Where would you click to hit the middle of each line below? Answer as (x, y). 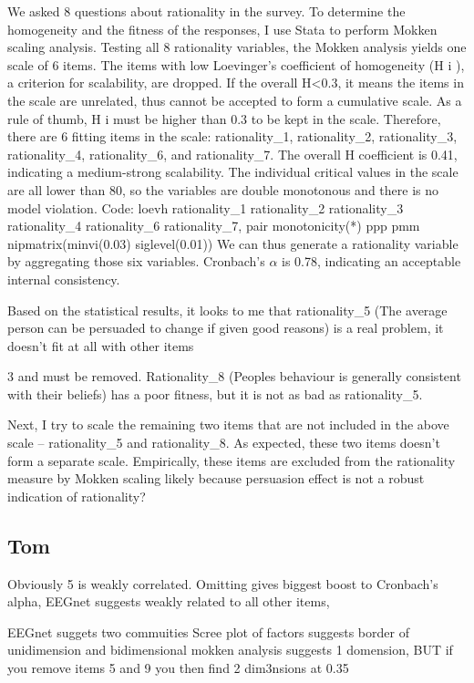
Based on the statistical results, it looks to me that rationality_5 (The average (227, 310)
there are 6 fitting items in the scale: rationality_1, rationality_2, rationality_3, (232, 136)
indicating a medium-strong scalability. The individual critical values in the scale (233, 172)
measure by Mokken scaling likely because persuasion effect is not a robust (216, 478)
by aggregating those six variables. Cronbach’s (136, 261)
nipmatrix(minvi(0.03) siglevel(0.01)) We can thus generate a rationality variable (233, 243)
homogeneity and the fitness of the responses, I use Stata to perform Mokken (222, 29)
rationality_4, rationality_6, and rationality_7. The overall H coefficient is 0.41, (232, 154)
